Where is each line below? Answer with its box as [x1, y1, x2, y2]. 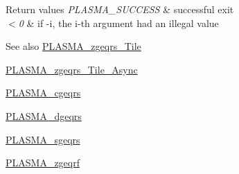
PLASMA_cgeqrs [6, 85, 81, 100]
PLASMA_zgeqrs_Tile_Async [6, 62, 138, 76]
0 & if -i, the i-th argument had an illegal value [18, 15, 219, 30]
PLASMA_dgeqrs [6, 108, 82, 123]
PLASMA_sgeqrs [6, 132, 80, 146]
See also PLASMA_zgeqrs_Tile [6, 39, 141, 53]
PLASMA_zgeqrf [6, 155, 80, 170]
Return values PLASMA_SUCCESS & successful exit [6, 2, 234, 16]
